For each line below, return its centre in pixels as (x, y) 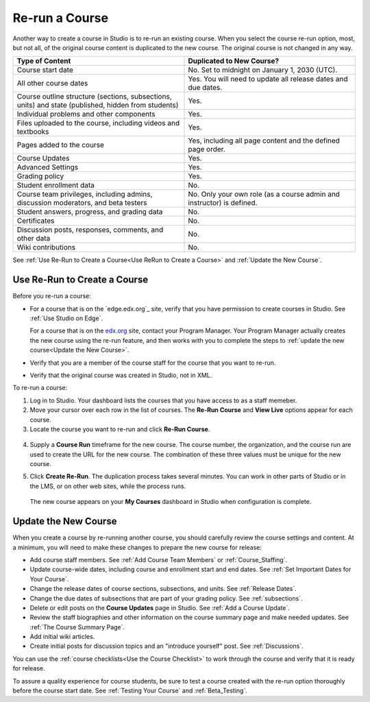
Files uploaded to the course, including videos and (98, 123)
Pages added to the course (60, 145)
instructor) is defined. (223, 203)
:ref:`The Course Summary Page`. (77, 627)
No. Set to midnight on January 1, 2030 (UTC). (263, 70)
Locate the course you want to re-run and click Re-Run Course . (120, 429)
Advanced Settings (48, 167)
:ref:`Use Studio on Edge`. (66, 318)
